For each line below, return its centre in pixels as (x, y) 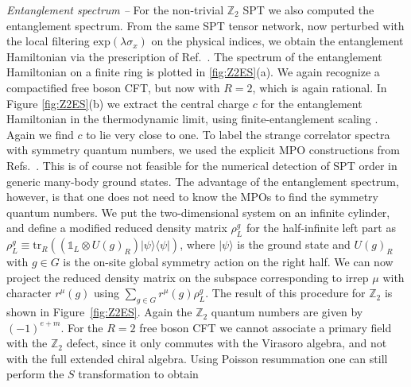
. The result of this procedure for (285, 293)
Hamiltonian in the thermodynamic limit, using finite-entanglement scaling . (192, 119)
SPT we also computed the (308, 10)
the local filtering (48, 41)
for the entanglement (312, 103)
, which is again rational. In (320, 87)
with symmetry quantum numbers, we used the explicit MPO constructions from (204, 150)
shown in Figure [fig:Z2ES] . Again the (99, 312)
